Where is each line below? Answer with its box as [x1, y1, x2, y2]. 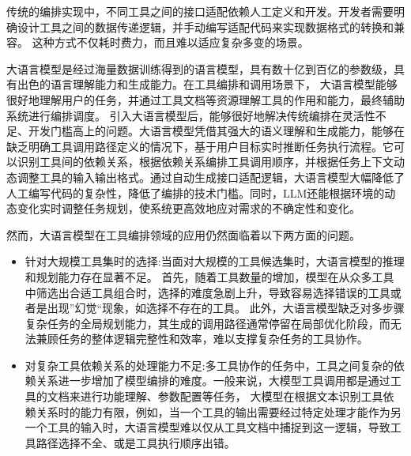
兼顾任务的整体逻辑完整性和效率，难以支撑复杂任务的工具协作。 [36, 330, 368, 347]
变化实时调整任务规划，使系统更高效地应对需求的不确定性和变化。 [17, 200, 360, 217]
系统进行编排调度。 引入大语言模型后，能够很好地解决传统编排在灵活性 [6, 107, 375, 123]
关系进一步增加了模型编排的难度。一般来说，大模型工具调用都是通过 [36, 372, 390, 389]
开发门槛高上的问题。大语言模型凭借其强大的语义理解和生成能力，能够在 [28, 122, 405, 139]
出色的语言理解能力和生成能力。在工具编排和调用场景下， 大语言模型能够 [17, 76, 398, 92]
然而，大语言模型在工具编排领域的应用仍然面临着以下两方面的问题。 [6, 226, 360, 243]
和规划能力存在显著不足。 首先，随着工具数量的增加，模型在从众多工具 [25, 268, 394, 285]
